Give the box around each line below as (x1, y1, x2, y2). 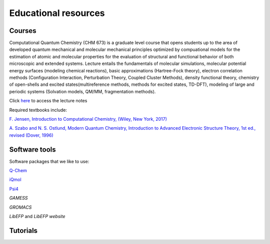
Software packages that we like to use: (9, 158, 89, 164)
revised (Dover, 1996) (9, 132, 53, 138)
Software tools (9, 145, 56, 154)
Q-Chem (9, 168, 27, 174)
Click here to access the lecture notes (9, 98, 87, 104)
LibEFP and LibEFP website (9, 214, 65, 219)
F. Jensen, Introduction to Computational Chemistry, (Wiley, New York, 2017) (9, 116, 167, 122)
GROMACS (9, 204, 32, 210)
